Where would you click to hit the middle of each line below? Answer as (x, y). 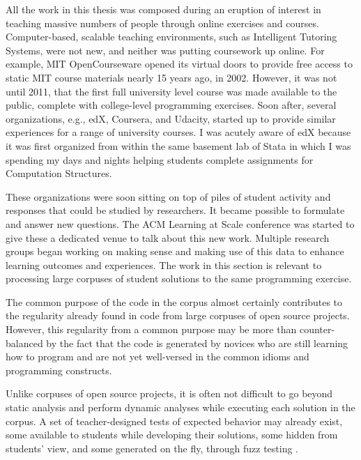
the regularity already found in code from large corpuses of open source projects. (178, 315)
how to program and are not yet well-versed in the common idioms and (158, 356)
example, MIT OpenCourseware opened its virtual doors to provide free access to (179, 64)
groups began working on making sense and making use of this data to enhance (175, 251)
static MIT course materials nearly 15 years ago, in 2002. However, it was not (171, 77)
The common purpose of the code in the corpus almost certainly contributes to (174, 301)
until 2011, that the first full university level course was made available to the (171, 91)
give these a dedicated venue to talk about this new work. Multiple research (168, 237)
